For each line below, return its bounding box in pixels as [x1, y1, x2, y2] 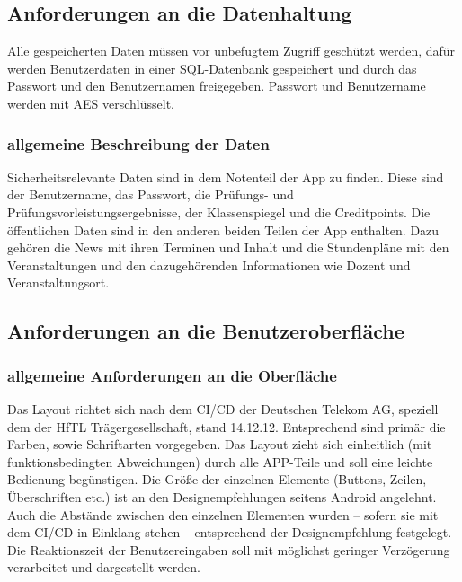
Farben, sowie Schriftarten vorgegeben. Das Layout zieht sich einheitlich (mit [7, 435, 432, 454]
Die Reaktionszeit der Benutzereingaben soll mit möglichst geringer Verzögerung [7, 540, 450, 559]
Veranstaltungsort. [7, 273, 110, 292]
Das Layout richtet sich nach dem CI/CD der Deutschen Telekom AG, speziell [7, 399, 439, 418]
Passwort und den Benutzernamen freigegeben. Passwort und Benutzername [7, 76, 426, 95]
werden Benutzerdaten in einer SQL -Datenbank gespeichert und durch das [7, 58, 417, 77]
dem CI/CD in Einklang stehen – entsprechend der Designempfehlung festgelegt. [7, 523, 452, 542]
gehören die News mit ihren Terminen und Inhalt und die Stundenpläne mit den [7, 238, 449, 257]
